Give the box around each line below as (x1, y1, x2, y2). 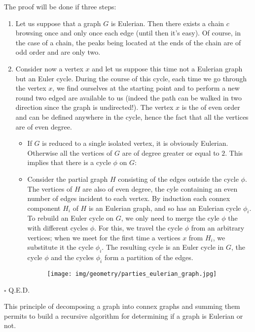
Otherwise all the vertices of (27, 147, 112, 158)
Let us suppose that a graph (15, 18, 101, 28)
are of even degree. (15, 121, 72, 132)
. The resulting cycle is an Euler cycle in (102, 242, 224, 252)
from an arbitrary (191, 223, 245, 233)
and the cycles (51, 252, 94, 263)
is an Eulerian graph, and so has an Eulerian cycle (88, 202, 241, 213)
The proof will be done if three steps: (4, 1, 116, 11)
